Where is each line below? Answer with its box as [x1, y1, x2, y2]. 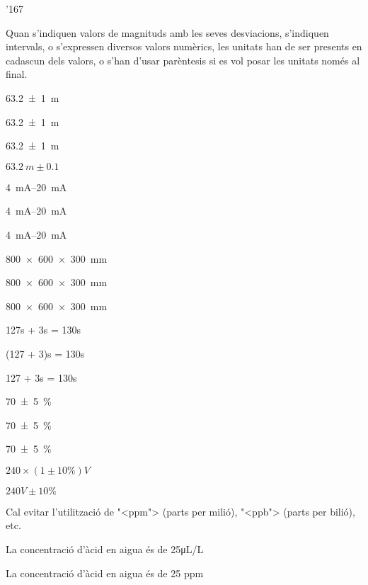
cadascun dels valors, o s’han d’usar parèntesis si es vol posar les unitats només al [6, 52, 360, 67]
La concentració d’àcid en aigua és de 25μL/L [6, 542, 204, 557]
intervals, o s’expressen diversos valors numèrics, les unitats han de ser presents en [6, 39, 362, 54]
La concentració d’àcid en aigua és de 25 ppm [6, 565, 204, 580]
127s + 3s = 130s [6, 322, 81, 337]
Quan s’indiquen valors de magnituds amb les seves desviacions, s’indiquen [6, 25, 329, 40]
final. [6, 67, 28, 81]
